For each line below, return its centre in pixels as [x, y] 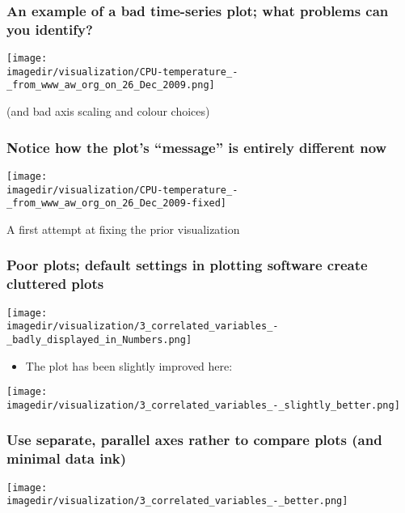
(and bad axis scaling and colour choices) [108, 111]
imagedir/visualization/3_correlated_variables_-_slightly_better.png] [203, 405]
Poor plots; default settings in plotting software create [187, 265]
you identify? [50, 29]
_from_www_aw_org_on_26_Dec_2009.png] [111, 85]
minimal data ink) [67, 458]
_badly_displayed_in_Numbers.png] [99, 339]
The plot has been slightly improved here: [129, 365]
